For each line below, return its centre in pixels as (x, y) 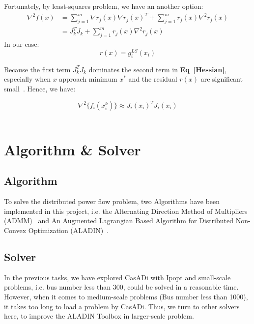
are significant (222, 79)
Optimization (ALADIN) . (69, 230)
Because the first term (37, 69)
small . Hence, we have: (40, 88)
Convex (15, 230)
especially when (27, 79)
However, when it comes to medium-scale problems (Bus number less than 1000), (126, 296)
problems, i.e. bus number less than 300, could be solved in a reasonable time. (121, 287)
